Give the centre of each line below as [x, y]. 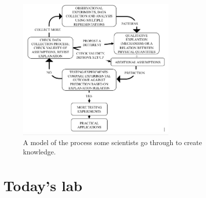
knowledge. [39, 152]
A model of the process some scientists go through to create [113, 142]
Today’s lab [43, 186]
